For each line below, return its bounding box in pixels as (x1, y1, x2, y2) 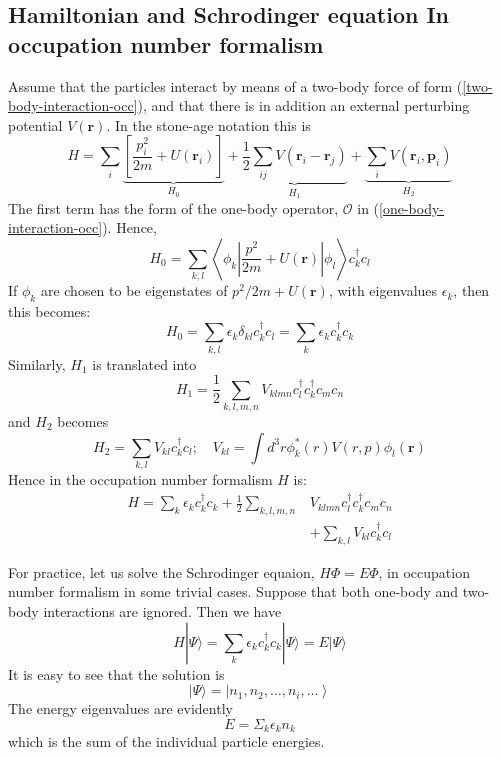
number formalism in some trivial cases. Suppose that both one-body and (8, 581, 459, 602)
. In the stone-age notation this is (106, 114, 311, 135)
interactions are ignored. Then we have (43, 600, 282, 621)
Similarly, (8, 353, 66, 374)
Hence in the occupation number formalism (8, 468, 273, 489)
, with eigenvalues (328, 280, 438, 301)
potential (8, 114, 63, 135)
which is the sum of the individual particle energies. (8, 731, 325, 752)
